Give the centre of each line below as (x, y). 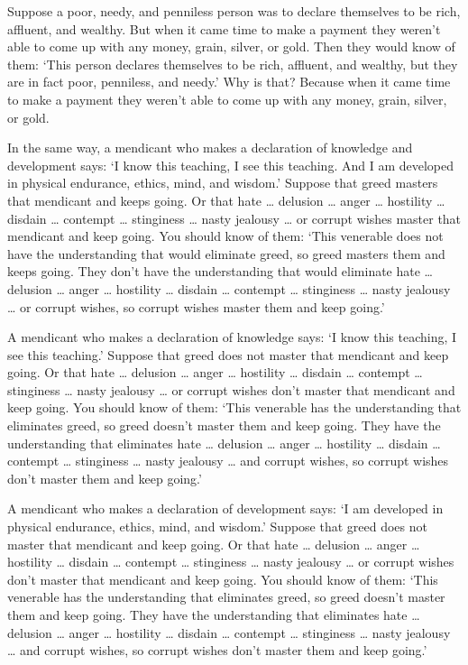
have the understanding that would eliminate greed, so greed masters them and (226, 253)
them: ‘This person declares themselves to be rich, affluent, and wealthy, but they (233, 64)
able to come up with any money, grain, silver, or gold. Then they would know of (231, 46)
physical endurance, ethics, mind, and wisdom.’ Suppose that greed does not (217, 526)
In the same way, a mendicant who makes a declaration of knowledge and (210, 148)
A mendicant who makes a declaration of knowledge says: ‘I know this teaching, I (232, 337)
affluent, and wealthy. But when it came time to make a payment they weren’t (224, 28)
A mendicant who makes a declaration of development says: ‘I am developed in (225, 508)
